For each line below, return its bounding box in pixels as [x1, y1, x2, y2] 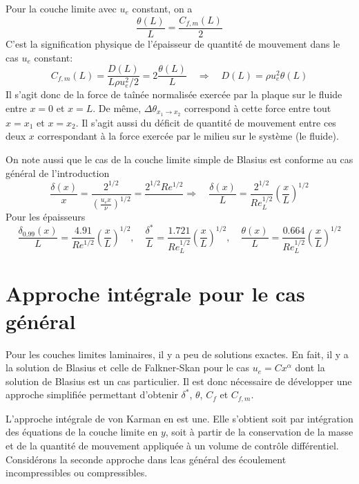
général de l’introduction [6, 165, 110, 180]
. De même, [93, 100, 142, 115]
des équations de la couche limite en [6, 425, 158, 439]
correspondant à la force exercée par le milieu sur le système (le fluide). [37, 129, 339, 143]
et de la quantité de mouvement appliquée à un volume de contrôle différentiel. [6, 438, 339, 453]
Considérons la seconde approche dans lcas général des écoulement [6, 452, 287, 466]
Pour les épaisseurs [6, 210, 86, 224]
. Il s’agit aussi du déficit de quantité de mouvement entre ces [75, 115, 336, 129]
